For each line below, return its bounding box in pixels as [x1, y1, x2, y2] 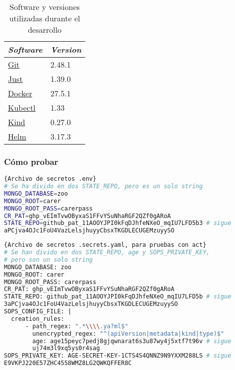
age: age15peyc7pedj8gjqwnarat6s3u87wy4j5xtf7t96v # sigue [32, 337, 232, 345]
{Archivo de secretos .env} [4, 175, 97, 183]
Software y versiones [9, 1, 80, 12]
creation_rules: [11, 315, 64, 322]
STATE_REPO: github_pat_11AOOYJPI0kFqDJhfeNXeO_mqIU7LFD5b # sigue [4, 293, 232, 300]
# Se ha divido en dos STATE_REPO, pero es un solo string [4, 183, 203, 190]
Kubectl [8, 102, 36, 113]
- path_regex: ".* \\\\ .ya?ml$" [25, 322, 128, 330]
